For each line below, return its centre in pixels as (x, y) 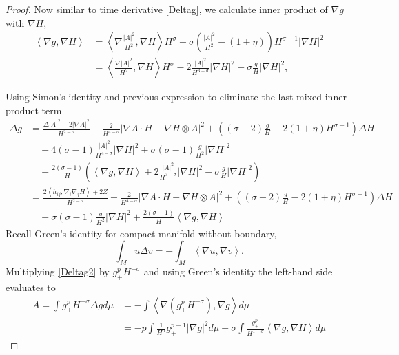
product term (34, 110)
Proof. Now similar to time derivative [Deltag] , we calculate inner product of (167, 9)
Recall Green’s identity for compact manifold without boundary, (141, 233)
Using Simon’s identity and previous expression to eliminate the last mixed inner (176, 97)
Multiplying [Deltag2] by (58, 271)
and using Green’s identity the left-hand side (238, 271)
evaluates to (31, 287)
